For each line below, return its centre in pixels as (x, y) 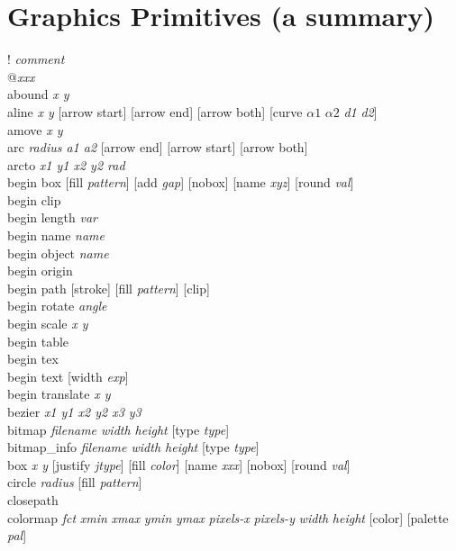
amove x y (35, 129)
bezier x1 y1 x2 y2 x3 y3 (74, 411)
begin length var (53, 217)
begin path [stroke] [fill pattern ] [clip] (109, 288)
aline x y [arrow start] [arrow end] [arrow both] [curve (155, 111)
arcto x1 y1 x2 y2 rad (66, 164)
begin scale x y (48, 324)
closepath (33, 499)
